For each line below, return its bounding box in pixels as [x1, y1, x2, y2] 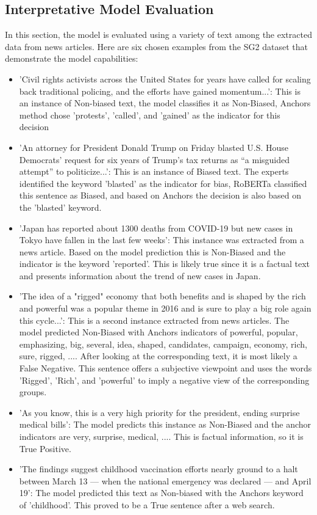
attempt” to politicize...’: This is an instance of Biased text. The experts [19, 165, 289, 178]
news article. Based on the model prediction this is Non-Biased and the [19, 245, 286, 258]
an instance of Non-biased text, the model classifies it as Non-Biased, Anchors [19, 97, 311, 109]
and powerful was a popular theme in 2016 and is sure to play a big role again [19, 302, 312, 315]
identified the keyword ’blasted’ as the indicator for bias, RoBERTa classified [19, 177, 307, 189]
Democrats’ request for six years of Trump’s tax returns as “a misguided [19, 153, 290, 166]
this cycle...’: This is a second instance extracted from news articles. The [19, 313, 290, 326]
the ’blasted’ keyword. [19, 200, 102, 213]
